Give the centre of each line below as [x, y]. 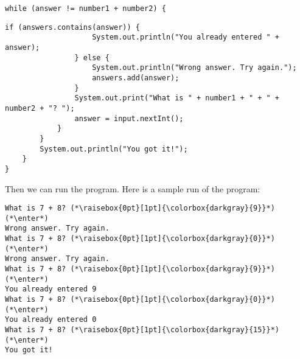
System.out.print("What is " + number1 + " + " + [177, 98]
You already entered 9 [51, 289]
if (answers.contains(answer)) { [72, 27]
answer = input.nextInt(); [129, 118]
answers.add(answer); [136, 78]
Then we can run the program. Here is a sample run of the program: [133, 188]
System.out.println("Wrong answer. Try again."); [194, 68]
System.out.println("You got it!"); [114, 149]
